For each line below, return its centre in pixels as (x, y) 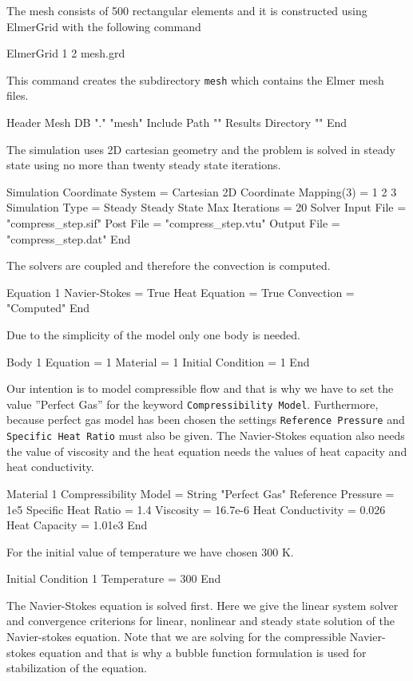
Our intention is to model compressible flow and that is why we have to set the (200, 388)
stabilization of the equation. (77, 668)
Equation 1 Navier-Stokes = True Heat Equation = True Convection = (181, 292)
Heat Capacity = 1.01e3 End (77, 525)
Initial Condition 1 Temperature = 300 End (114, 578)
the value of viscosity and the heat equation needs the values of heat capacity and (207, 451)
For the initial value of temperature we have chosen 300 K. (150, 551)
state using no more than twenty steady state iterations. (144, 165)
